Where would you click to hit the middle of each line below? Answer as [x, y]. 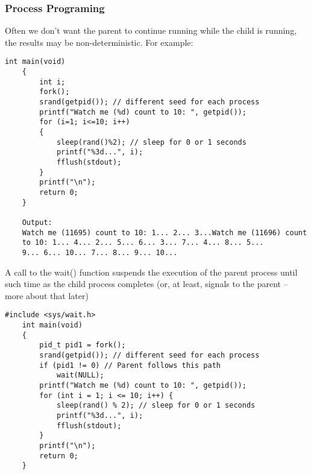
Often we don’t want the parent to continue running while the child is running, [151, 30]
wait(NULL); [80, 375]
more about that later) [47, 295]
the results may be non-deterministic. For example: [99, 42]
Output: [37, 222]
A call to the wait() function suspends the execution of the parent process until [151, 272]
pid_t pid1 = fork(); [83, 345]
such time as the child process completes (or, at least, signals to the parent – [146, 284]
